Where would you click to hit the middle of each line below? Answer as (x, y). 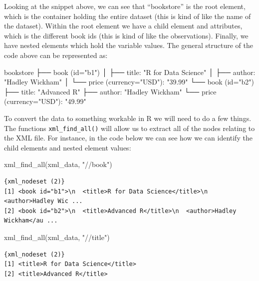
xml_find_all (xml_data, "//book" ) (58, 164)
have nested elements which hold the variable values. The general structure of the (129, 45)
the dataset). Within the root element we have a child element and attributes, (123, 26)
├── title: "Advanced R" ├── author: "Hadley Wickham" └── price (110, 91)
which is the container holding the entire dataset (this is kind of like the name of (128, 16)
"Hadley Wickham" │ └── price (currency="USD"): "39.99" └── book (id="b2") (129, 82)
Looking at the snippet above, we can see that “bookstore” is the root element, (125, 6)
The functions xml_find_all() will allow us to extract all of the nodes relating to (129, 128)
